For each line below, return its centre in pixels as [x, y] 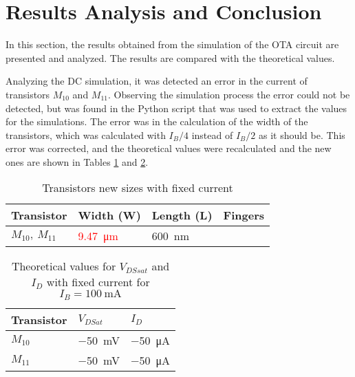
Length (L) [182, 215]
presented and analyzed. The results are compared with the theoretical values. [170, 57]
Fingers [244, 215]
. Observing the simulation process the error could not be [229, 94]
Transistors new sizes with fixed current [138, 188]
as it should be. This [302, 134]
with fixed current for [98, 282]
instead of [212, 134]
